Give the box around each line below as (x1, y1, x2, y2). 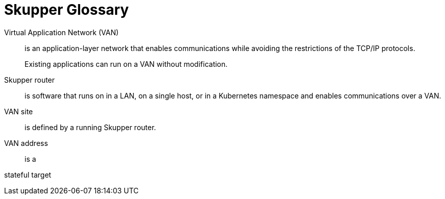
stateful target (4, 170, 52, 179)
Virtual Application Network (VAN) (4, 28, 119, 37)
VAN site (4, 107, 33, 116)
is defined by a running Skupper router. (25, 122, 156, 132)
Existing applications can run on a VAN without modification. (25, 59, 228, 68)
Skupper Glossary (4, 1, 129, 18)
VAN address (4, 138, 48, 147)
